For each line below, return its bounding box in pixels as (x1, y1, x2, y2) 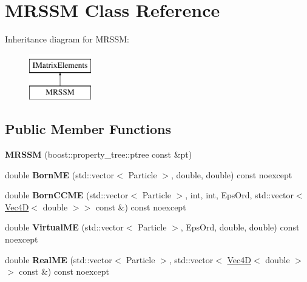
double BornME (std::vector (5, 168, 115, 181)
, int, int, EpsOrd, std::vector (185, 189, 294, 201)
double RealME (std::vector (5, 253, 112, 266)
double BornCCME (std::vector (5, 189, 129, 201)
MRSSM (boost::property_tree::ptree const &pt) (5, 148, 192, 161)
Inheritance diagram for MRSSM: (5, 33, 129, 45)
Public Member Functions (5, 119, 171, 138)
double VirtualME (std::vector (5, 221, 124, 233)
